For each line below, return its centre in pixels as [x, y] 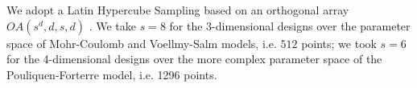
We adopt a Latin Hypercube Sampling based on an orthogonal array [178, 10]
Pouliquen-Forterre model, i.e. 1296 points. [112, 74]
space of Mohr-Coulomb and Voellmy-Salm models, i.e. [142, 43]
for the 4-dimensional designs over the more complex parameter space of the [194, 59]
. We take [112, 25]
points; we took [339, 43]
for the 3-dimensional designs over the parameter [290, 25]
